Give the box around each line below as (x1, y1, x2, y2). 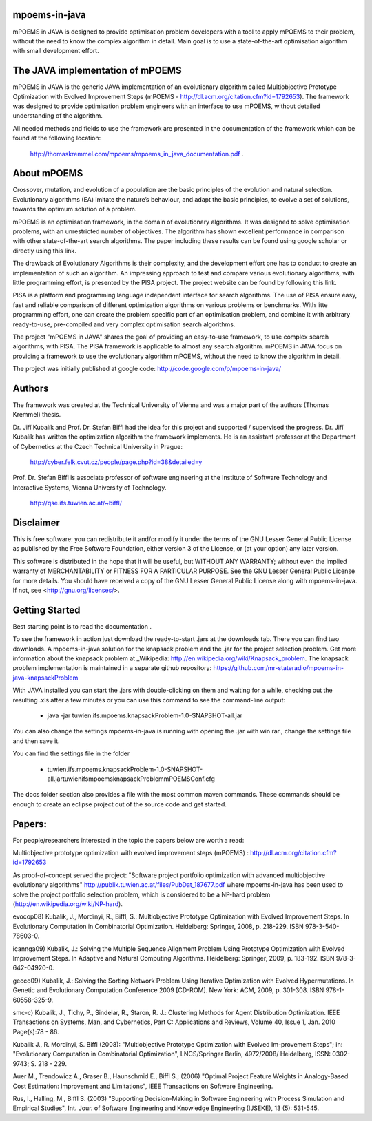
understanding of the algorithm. (12, 112, 103, 120)
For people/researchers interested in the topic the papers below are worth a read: (12, 836, 245, 844)
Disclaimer (12, 516, 60, 528)
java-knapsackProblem (12, 673, 79, 682)
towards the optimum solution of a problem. (12, 205, 137, 213)
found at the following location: (12, 134, 101, 143)
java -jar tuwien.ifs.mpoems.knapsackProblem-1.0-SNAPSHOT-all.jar (47, 711, 243, 720)
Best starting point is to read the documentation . (12, 622, 152, 630)
